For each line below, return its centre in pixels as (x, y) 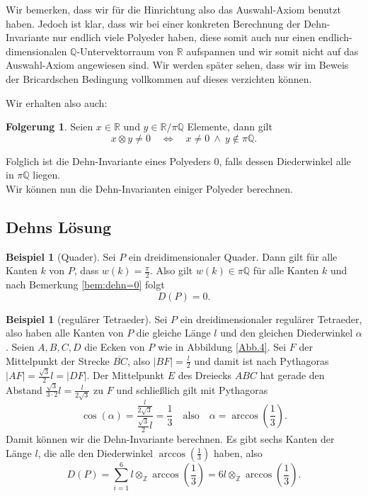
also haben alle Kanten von (65, 333)
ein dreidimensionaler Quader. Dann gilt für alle (233, 256)
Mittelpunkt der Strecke (58, 360)
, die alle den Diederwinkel (96, 452)
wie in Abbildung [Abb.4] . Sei (222, 346)
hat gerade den (292, 375)
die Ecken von (115, 346)
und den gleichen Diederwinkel (287, 333)
